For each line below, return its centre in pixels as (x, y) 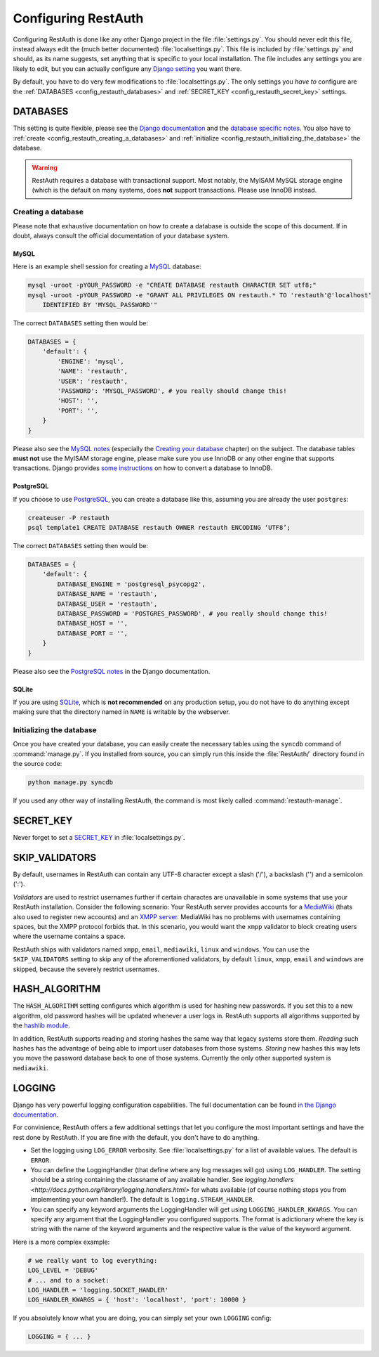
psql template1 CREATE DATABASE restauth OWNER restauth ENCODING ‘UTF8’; (159, 528)
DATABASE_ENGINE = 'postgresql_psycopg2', (132, 584)
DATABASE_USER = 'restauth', (107, 604)
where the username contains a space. (69, 936)
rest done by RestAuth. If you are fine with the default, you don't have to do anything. (136, 1137)
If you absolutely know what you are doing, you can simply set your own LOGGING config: (142, 1318)
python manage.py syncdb (71, 783)
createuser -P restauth (69, 518)
